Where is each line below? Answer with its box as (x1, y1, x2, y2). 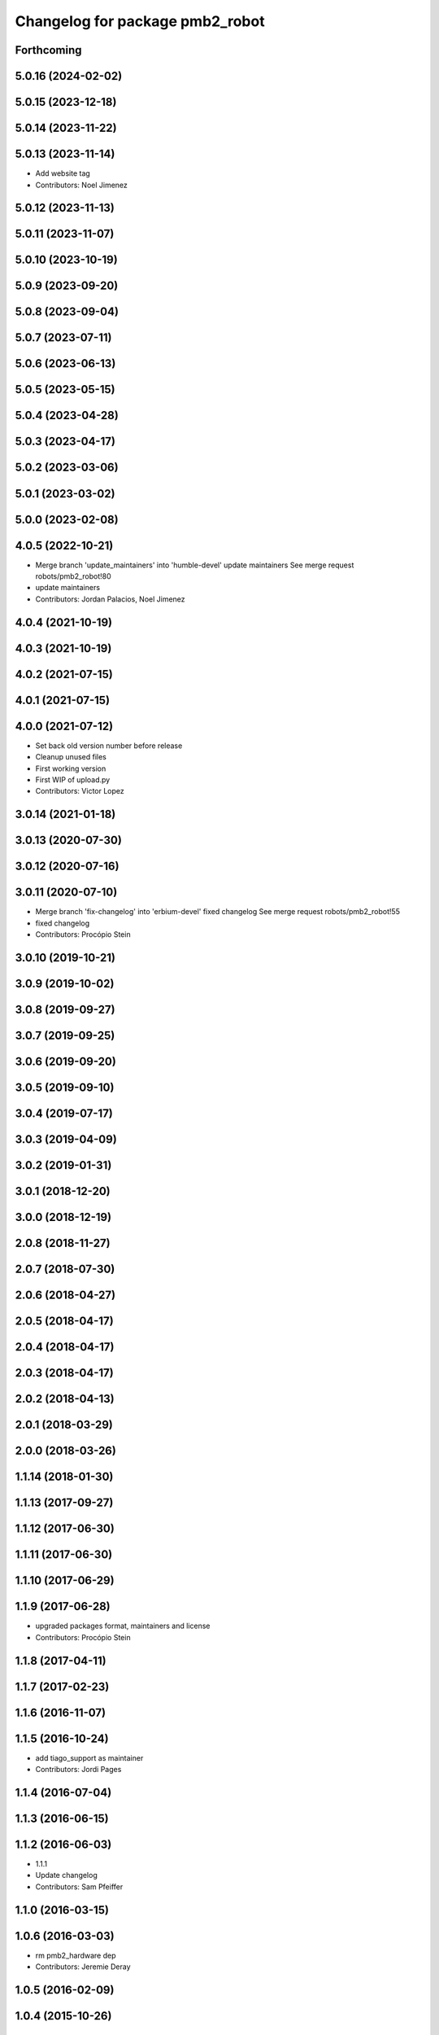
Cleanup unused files (35, 752, 107, 762)
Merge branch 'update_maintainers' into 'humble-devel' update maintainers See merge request (35, 560, 354, 570)
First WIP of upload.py (35, 774, 111, 785)
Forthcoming (15, 43, 82, 57)
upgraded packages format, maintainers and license (35, 1621, 211, 1631)
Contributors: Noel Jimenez (35, 180, 128, 190)
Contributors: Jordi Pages (35, 1765, 122, 1775)
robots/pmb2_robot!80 (35, 571, 111, 581)
